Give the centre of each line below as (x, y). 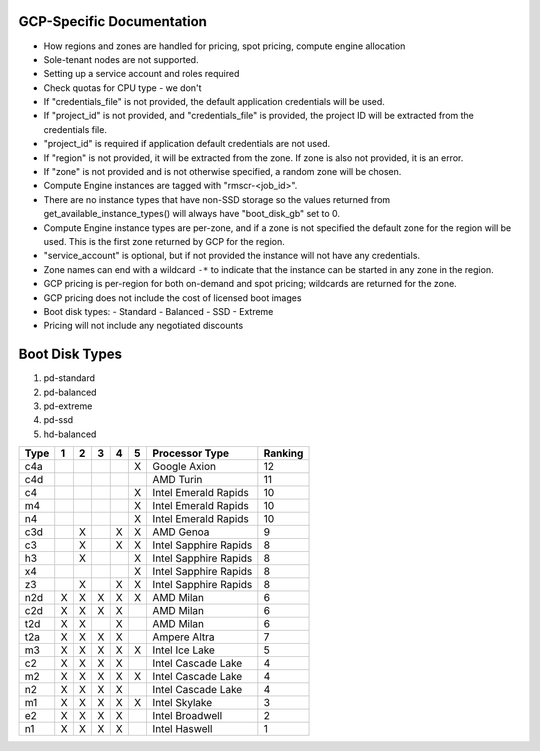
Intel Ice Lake (183, 650)
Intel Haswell (182, 729)
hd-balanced (70, 434)
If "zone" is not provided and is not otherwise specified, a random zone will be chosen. (222, 172)
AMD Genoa (181, 532)
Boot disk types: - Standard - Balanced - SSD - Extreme (158, 311)
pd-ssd (58, 420)
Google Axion (184, 467)
